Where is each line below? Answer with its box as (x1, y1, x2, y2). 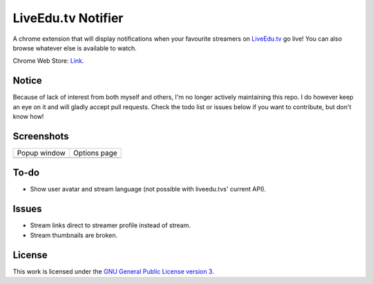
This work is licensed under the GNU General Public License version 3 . (12, 267, 214, 276)
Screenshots (12, 130, 69, 142)
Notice (12, 75, 43, 86)
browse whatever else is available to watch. (12, 44, 137, 52)
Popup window (17, 148, 66, 158)
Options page (73, 148, 117, 158)
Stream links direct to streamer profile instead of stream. (30, 221, 191, 229)
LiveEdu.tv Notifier (12, 10, 124, 26)
